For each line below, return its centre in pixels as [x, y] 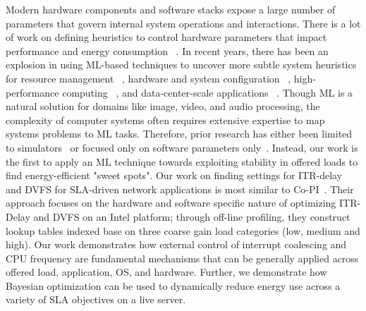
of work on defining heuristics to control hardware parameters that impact [166, 37]
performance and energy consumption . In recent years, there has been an [167, 50]
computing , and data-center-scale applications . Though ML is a [208, 92]
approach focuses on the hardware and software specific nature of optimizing [171, 203]
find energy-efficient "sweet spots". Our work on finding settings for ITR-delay [174, 175]
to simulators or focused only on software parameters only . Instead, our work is [182, 147]
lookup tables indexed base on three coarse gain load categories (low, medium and [183, 230]
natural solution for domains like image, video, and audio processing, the [163, 106]
